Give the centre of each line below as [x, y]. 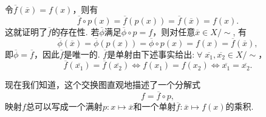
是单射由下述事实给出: [151, 54]
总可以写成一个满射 [64, 106]
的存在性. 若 [75, 31]
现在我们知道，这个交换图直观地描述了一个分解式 [103, 85]
